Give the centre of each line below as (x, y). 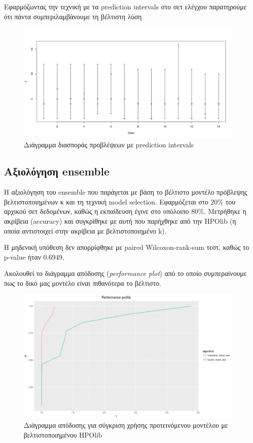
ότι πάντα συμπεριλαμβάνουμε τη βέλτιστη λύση (73, 16)
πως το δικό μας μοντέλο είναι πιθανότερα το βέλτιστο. (83, 283)
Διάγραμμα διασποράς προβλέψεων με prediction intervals (109, 145)
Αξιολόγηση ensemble (57, 171)
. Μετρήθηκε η (225, 211)
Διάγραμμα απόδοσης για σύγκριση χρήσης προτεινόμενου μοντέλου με (126, 425)
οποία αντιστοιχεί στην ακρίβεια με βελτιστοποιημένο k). (85, 230)
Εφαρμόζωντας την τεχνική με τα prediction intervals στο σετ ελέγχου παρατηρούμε (125, 6)
